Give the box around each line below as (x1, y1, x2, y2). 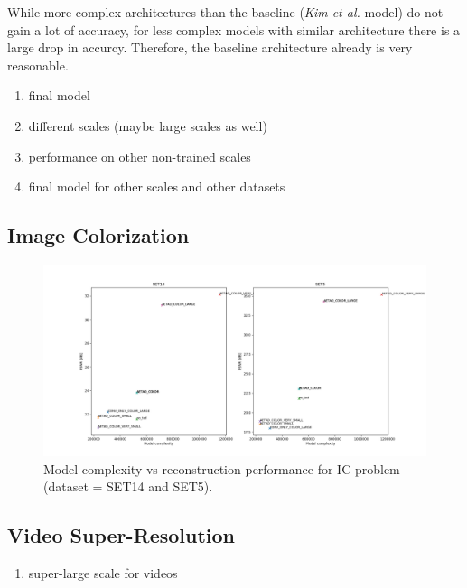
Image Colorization (7, 221, 190, 249)
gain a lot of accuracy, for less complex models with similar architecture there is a (7, 20, 461, 39)
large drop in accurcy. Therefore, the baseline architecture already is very (7, 38, 413, 57)
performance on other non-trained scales (28, 146, 251, 165)
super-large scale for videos (28, 563, 178, 582)
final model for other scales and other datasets (28, 177, 285, 196)
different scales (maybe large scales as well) (28, 116, 267, 135)
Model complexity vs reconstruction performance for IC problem (43, 459, 400, 478)
